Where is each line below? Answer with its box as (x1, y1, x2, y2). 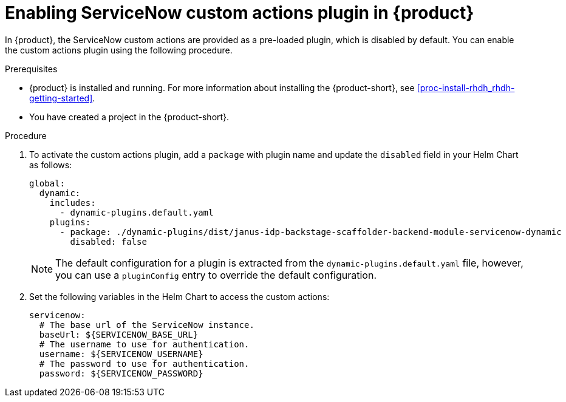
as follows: (29, 159, 72, 170)
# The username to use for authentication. (39, 339, 250, 349)
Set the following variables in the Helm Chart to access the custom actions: (29, 291, 330, 302)
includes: (49, 197, 96, 208)
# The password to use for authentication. (39, 358, 250, 369)
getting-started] (29, 92, 93, 103)
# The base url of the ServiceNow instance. (39, 319, 254, 330)
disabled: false (70, 236, 147, 247)
